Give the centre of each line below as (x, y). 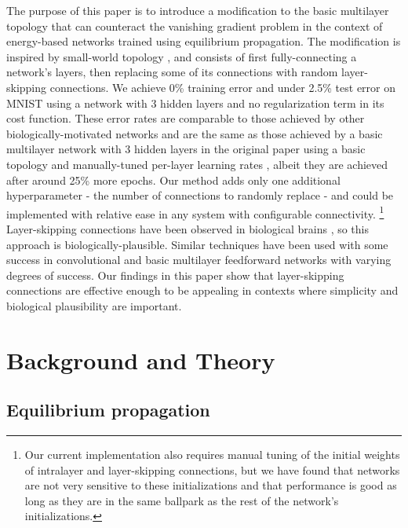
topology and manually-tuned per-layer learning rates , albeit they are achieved (197, 164)
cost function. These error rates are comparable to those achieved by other (186, 118)
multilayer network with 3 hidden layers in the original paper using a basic (186, 149)
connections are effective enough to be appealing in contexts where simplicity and (202, 290)
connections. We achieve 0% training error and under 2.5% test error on (223, 87)
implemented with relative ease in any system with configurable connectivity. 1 (195, 212)
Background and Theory (141, 359)
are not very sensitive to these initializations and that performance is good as (211, 485)
